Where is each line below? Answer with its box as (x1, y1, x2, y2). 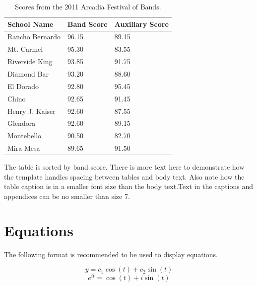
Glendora (7, 118, 36, 128)
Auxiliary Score (114, 18, 169, 29)
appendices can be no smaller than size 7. (4, 191, 130, 201)
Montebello (7, 130, 42, 141)
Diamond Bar (7, 68, 49, 79)
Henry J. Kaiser (7, 105, 56, 116)
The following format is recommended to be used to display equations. (4, 249, 218, 259)
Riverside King (7, 56, 53, 67)
